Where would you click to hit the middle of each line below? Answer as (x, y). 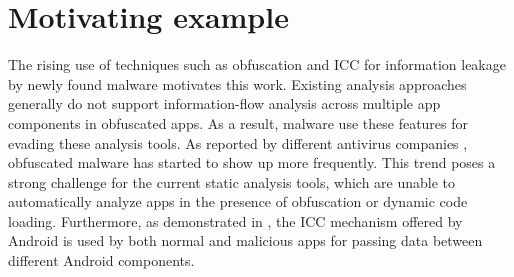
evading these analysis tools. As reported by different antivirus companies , (238, 142)
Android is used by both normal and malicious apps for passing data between (245, 240)
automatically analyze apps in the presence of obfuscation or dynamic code (238, 201)
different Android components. (101, 260)
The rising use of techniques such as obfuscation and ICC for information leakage (257, 64)
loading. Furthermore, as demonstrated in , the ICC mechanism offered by (235, 220)
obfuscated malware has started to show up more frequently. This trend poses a (252, 162)
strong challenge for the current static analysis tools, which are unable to (232, 181)
